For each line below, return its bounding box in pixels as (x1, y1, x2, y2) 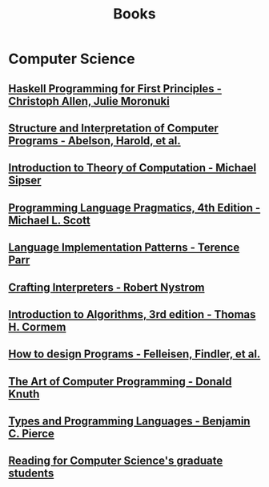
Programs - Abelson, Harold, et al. (8, 134, 182, 147)
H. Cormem (8, 320, 66, 333)
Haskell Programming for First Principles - (8, 82, 223, 95)
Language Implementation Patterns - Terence (8, 241, 240, 255)
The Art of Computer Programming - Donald (8, 374, 232, 388)
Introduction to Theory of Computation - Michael (8, 161, 257, 175)
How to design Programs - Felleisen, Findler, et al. (8, 348, 261, 361)
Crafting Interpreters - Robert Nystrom (8, 280, 205, 294)
